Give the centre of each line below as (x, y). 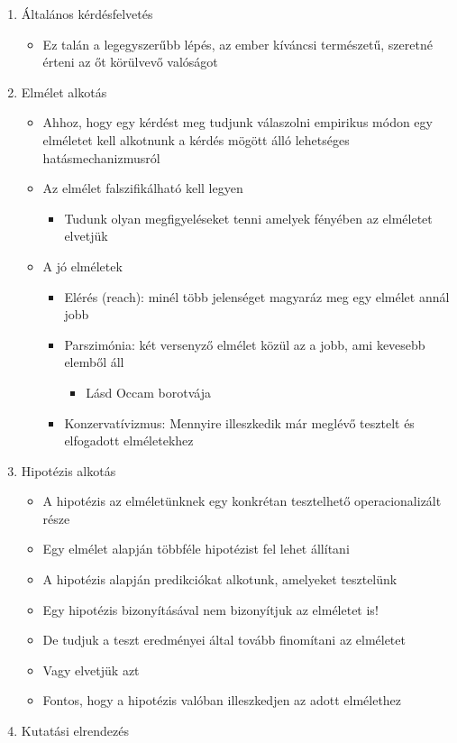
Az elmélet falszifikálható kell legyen (143, 188)
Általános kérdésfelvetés (87, 14)
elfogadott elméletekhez (129, 440)
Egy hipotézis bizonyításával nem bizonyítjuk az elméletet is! (210, 609)
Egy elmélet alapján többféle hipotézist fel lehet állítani (196, 549)
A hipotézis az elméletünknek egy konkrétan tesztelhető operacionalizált (242, 501)
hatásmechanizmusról (101, 157)
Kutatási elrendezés (75, 731)
